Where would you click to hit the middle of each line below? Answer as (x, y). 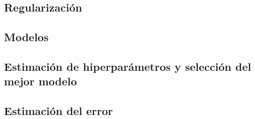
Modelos (26, 37)
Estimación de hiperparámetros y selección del (128, 66)
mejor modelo (40, 81)
